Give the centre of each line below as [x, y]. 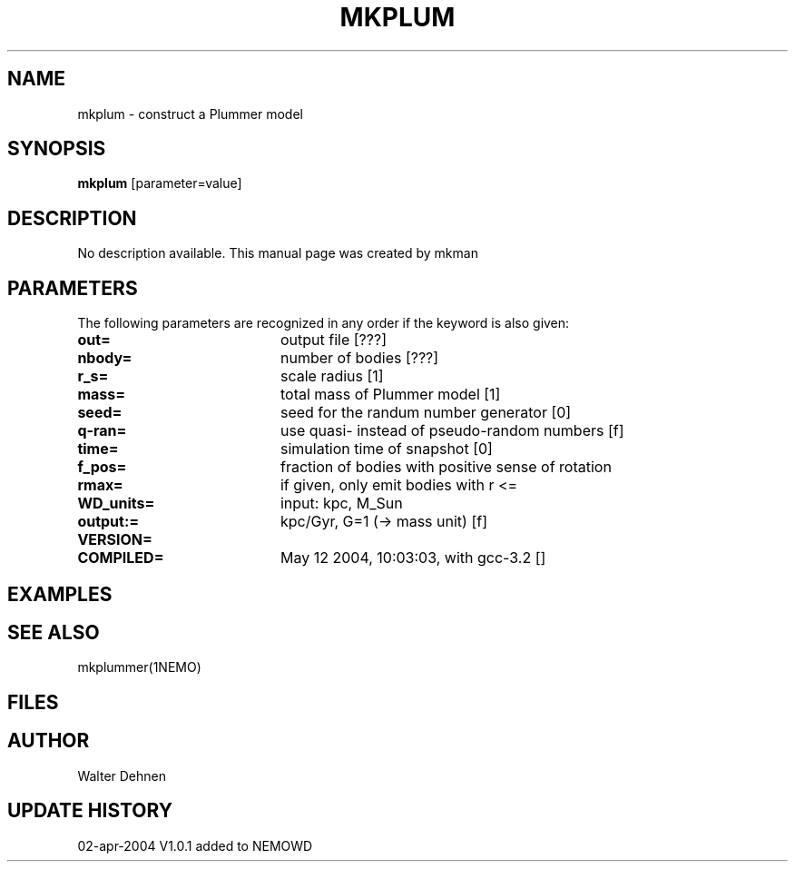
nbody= [105, 358]
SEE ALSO [54, 632]
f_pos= [102, 467]
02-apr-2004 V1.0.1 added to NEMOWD [195, 845]
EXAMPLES [60, 594]
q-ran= [102, 431]
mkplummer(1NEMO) [139, 667]
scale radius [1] [332, 376]
